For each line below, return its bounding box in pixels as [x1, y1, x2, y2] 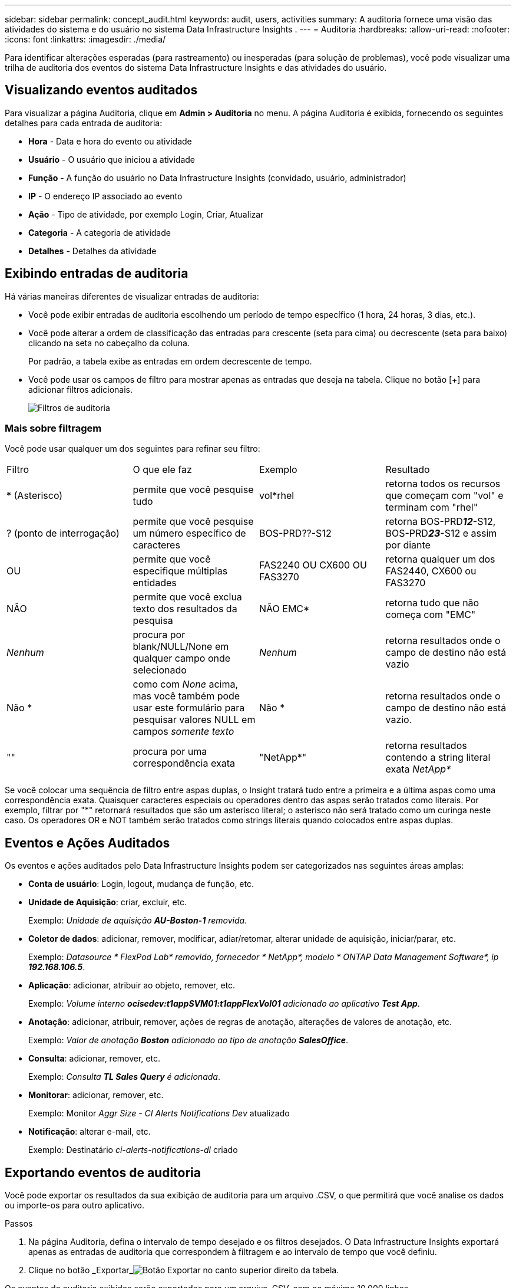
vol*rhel [259, 489, 295, 502]
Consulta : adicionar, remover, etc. [28, 1053, 160, 1064]
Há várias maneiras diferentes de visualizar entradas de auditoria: [5, 291, 259, 301]
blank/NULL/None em [133, 640, 229, 653]
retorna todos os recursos [385, 478, 501, 490]
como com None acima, [133, 678, 239, 691]
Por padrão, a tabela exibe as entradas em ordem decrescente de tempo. [28, 356, 312, 366]
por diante [385, 539, 431, 551]
